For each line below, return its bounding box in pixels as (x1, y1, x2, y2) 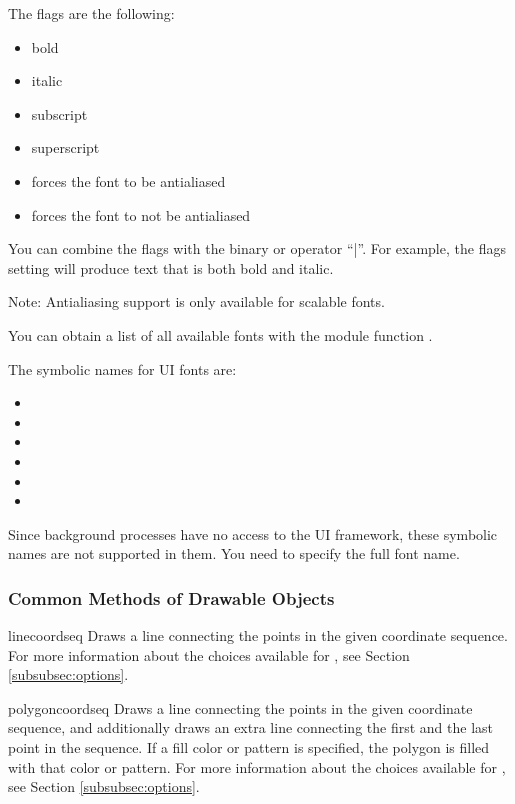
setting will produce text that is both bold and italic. (8, 257, 334, 278)
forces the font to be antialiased (31, 170, 226, 191)
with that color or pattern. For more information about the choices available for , (8, 756, 506, 777)
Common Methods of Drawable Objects (8, 585, 335, 610)
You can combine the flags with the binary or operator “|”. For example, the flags (8, 238, 506, 259)
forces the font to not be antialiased (31, 204, 251, 225)
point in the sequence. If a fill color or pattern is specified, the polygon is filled (8, 737, 490, 758)
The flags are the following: (8, 3, 175, 23)
